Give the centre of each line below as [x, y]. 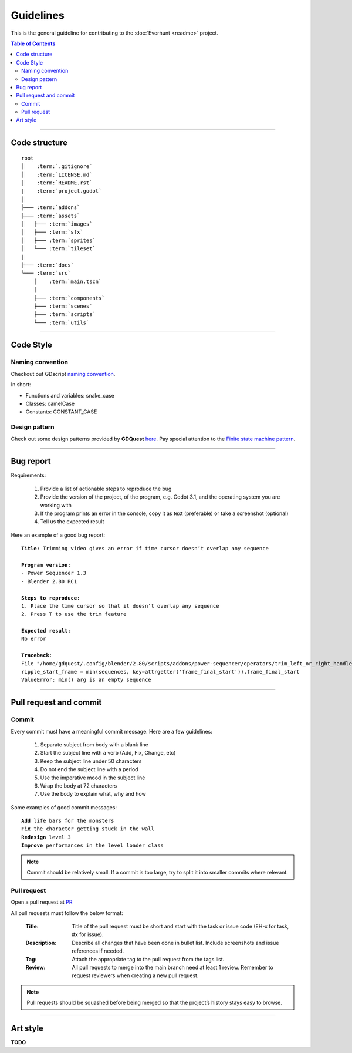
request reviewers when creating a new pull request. [135, 975]
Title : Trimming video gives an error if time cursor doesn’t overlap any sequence [145, 549]
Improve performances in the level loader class [92, 845]
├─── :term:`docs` [48, 265]
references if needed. [98, 951]
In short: [21, 385]
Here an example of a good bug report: [58, 535]
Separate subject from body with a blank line [94, 744]
